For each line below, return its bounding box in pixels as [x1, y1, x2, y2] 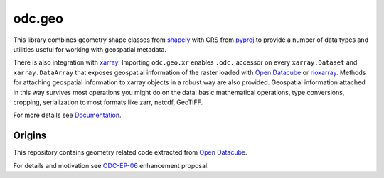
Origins [13, 130, 47, 142]
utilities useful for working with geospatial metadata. [13, 45, 167, 53]
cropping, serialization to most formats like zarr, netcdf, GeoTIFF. [13, 98, 203, 106]
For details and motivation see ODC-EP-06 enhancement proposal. [13, 161, 209, 169]
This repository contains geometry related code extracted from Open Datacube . [13, 148, 247, 157]
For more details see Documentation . [13, 111, 122, 120]
